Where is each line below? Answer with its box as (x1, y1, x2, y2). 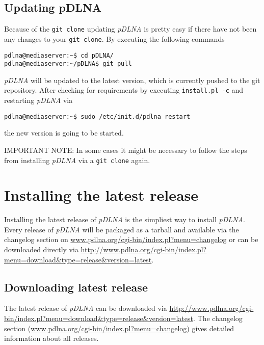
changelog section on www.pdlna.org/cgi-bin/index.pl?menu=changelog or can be (4, 234, 258, 245)
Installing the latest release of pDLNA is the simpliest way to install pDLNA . (4, 214, 245, 225)
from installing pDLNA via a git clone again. (4, 154, 150, 165)
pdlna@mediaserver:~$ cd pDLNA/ (4, 51, 114, 59)
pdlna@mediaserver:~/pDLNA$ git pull (4, 60, 132, 68)
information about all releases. (4, 333, 99, 343)
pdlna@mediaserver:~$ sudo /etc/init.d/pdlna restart (4, 113, 191, 120)
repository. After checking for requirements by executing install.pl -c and (4, 85, 244, 95)
